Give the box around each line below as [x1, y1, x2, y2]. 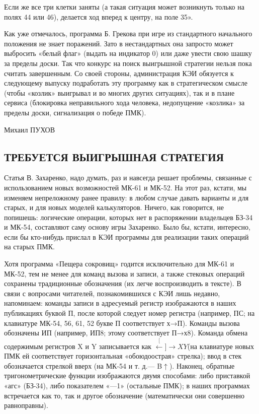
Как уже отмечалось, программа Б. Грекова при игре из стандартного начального [4, 28, 252, 39]
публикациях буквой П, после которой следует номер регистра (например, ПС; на [4, 308, 255, 318]
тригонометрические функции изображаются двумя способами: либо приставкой [4, 370, 250, 381]
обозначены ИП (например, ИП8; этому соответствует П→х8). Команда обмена [4, 327, 248, 338]
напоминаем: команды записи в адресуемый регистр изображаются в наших [4, 298, 236, 308]
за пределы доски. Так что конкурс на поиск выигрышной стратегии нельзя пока [4, 57, 252, 68]
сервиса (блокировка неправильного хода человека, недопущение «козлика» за [4, 97, 245, 108]
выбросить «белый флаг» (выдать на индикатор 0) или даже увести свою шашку [4, 48, 252, 58]
